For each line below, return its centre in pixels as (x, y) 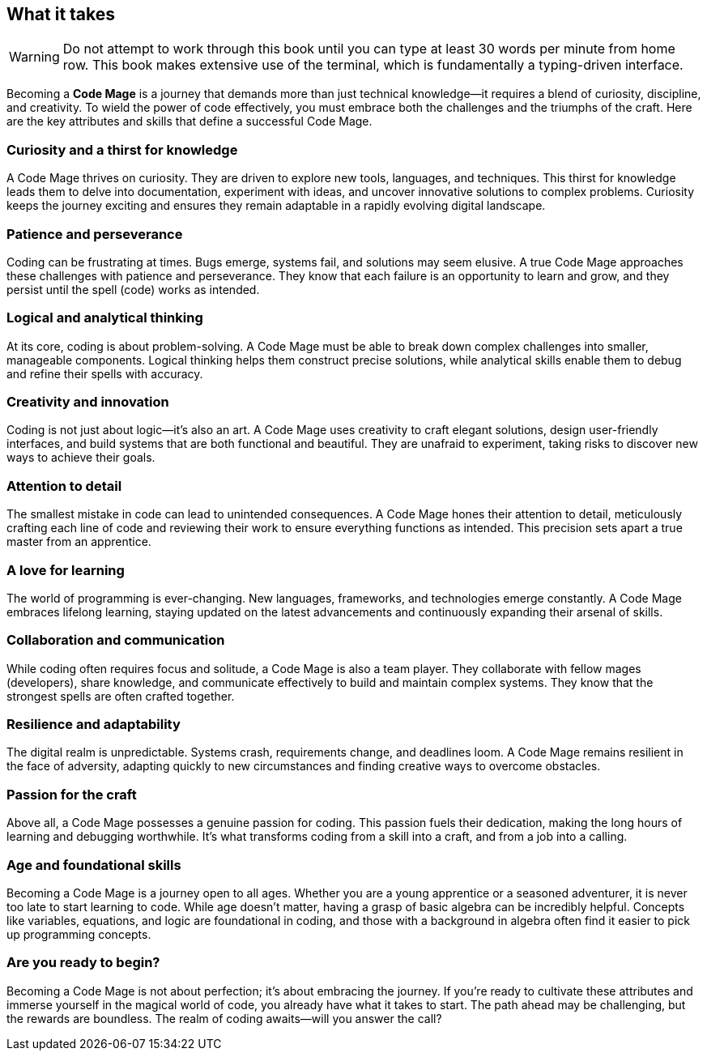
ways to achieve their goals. (81, 458)
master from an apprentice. (79, 542)
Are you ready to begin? (83, 963)
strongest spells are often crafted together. (121, 696)
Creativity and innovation (88, 402)
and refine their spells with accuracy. (105, 373)
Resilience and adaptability (94, 725)
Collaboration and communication (116, 640)
